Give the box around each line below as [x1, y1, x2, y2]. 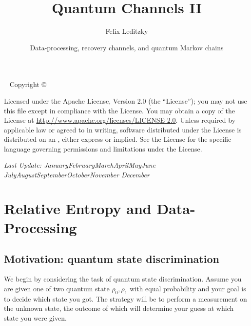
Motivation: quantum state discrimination [4, 251, 219, 266]
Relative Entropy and [4, 198, 152, 218]
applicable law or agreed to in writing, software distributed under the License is [4, 124, 242, 134]
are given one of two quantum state [4, 283, 110, 294]
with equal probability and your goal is [130, 283, 246, 294]
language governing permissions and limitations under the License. [4, 143, 202, 153]
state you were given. [4, 313, 67, 323]
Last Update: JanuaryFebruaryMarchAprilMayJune [4, 160, 156, 170]
